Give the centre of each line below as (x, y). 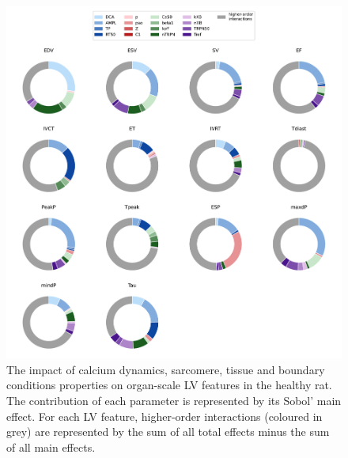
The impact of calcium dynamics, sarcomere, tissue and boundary (166, 369)
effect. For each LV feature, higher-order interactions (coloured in (165, 416)
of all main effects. (51, 447)
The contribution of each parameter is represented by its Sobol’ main (174, 401)
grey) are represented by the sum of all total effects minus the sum (168, 432)
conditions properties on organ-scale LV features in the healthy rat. (169, 385)
